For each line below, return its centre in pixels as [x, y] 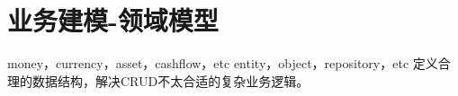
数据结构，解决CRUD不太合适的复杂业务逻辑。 [171, 80]
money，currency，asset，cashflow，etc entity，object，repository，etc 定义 [223, 63]
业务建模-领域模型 [113, 20]
